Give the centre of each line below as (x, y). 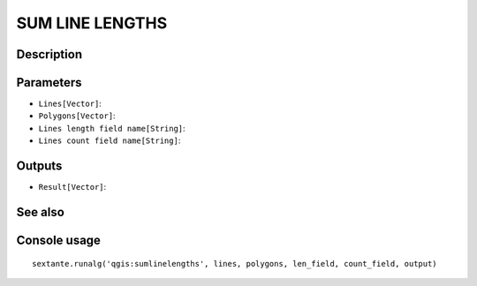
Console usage (59, 240)
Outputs (39, 166)
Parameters (49, 83)
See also (41, 212)
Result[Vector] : (72, 187)
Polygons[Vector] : (77, 116)
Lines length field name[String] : (112, 128)
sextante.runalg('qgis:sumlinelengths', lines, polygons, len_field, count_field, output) (235, 263)
